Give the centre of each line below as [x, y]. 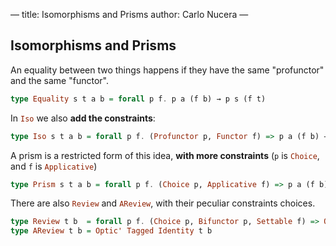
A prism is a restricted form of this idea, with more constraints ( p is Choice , [165, 155]
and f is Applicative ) [54, 166]
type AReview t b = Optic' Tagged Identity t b [111, 231]
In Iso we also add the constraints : [83, 118]
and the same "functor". [59, 80]
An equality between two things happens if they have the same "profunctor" [167, 70]
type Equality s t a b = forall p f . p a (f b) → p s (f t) [138, 99]
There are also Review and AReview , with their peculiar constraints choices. [163, 203]
